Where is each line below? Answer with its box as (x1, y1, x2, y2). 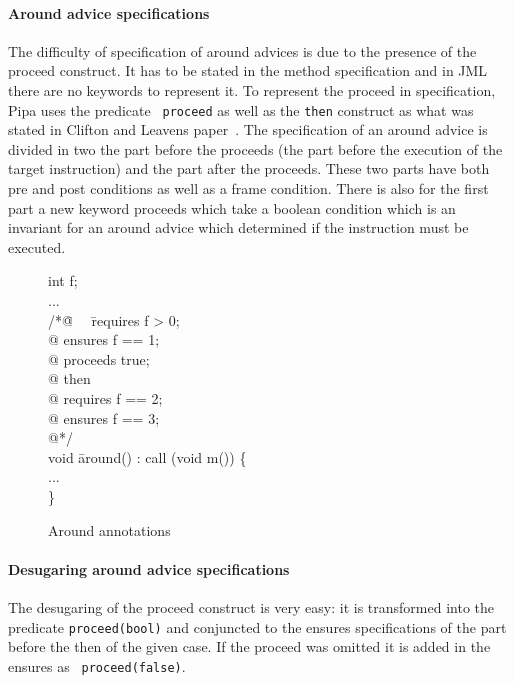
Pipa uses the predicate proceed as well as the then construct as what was (8, 99, 474, 120)
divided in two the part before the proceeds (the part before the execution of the (8, 138, 503, 159)
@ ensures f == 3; (48, 407, 160, 428)
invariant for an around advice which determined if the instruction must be (8, 217, 469, 238)
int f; (48, 270, 78, 291)
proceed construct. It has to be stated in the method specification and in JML (8, 60, 488, 81)
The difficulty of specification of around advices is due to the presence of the (8, 40, 477, 61)
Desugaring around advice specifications (8, 558, 290, 579)
